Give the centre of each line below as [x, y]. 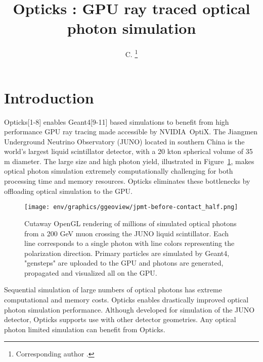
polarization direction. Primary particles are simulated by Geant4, [127, 253]
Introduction [49, 97]
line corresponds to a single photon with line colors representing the [129, 243]
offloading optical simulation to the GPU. [68, 191]
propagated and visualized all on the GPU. [91, 272]
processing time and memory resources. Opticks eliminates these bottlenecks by [127, 181]
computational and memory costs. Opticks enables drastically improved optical [126, 300]
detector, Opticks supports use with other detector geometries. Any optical [120, 319]
